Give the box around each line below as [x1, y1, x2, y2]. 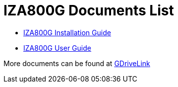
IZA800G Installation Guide [23, 28, 111, 37]
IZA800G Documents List [3, 2, 174, 19]
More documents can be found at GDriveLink [3, 59, 150, 68]
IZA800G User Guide [23, 43, 91, 52]
